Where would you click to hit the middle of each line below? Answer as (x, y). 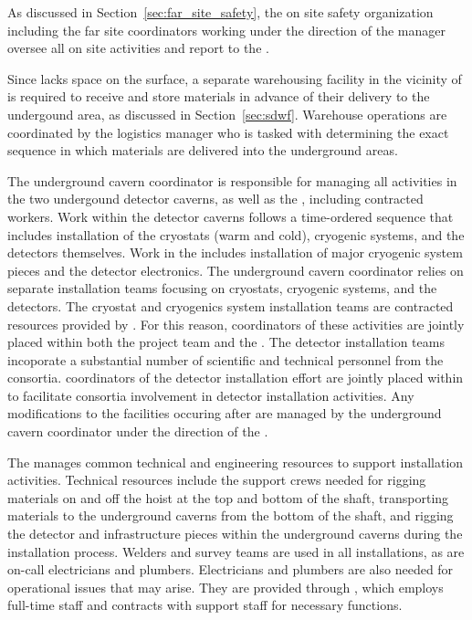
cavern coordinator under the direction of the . (138, 431)
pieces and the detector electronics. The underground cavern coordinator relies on (236, 270)
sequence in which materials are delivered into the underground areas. (203, 150)
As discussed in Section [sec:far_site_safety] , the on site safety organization (220, 12)
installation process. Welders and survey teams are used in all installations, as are (236, 551)
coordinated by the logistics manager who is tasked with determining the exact (228, 132)
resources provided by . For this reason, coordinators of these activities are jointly (236, 324)
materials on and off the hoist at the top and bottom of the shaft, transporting (228, 497)
